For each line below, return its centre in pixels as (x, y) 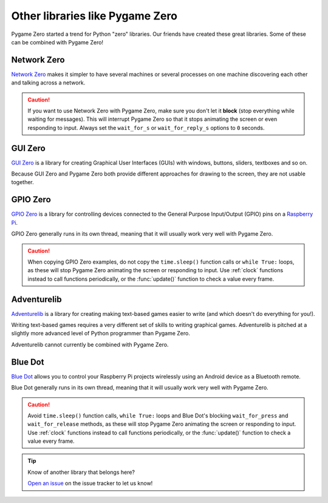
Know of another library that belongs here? (81, 472)
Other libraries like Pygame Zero (94, 16)
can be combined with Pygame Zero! (57, 42)
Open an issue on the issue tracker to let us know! (90, 484)
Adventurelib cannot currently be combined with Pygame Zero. (90, 344)
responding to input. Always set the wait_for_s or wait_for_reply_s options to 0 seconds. (146, 128)
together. (23, 182)
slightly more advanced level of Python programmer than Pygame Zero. (101, 334)
